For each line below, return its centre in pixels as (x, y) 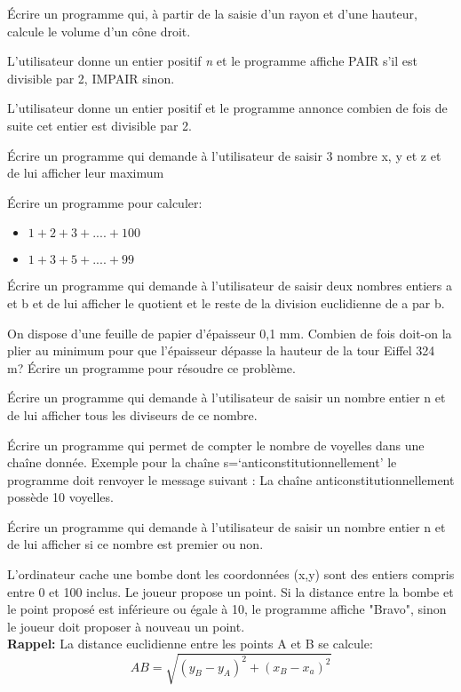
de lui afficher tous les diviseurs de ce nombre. (132, 414)
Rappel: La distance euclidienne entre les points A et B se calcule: (190, 644)
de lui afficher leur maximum (86, 173)
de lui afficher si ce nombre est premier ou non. (135, 544)
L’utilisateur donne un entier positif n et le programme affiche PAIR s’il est (212, 61)
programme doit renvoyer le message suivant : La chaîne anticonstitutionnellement (231, 479)
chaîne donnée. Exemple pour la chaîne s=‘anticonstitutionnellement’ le (202, 462)
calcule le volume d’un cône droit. (99, 31)
